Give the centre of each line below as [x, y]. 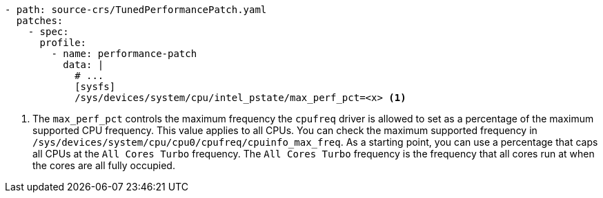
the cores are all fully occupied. [104, 165]
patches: [40, 21]
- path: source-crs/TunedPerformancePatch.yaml [136, 10]
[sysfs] [95, 87]
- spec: [48, 32]
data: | [83, 65]
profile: [63, 43]
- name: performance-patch [124, 54]
